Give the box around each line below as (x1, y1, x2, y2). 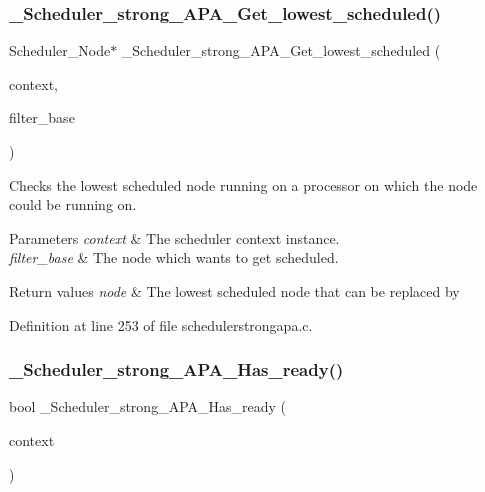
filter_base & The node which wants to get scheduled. (9, 247, 339, 268)
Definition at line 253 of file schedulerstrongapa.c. (9, 314, 313, 335)
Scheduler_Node (9, 40, 111, 61)
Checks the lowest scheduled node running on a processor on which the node (9, 174, 478, 195)
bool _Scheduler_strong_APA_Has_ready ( (9, 396, 287, 417)
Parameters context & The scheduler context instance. (9, 227, 340, 248)
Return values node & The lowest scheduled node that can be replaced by (9, 280, 460, 301)
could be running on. (9, 194, 137, 215)
